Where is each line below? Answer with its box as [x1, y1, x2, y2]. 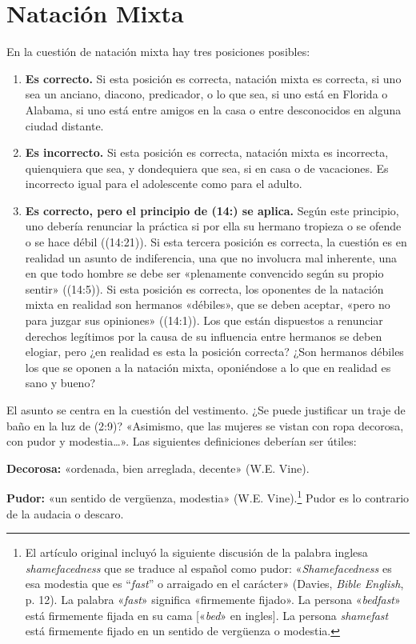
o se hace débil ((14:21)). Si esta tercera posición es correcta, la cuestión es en [25, 234, 407, 250]
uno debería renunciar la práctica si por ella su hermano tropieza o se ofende [25, 218, 402, 234]
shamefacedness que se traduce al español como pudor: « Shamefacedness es [25, 559, 392, 576]
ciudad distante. [25, 117, 104, 134]
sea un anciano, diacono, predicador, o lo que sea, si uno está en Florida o [25, 86, 388, 102]
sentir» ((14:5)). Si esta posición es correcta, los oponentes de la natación [25, 280, 384, 297]
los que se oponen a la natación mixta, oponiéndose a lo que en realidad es [25, 358, 391, 375]
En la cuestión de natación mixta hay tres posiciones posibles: [6, 43, 310, 60]
